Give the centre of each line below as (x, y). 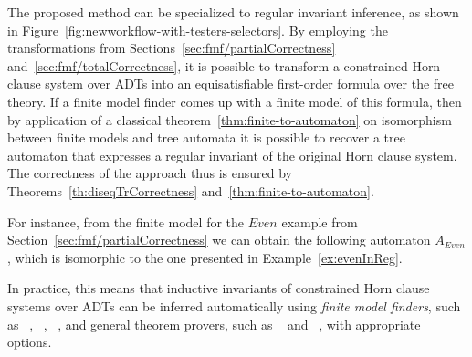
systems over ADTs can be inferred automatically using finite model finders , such (234, 305)
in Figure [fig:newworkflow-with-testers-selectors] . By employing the (198, 30)
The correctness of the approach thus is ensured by (150, 173)
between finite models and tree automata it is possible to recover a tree (206, 137)
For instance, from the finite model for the (126, 221)
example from (320, 221)
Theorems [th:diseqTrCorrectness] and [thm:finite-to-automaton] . (191, 190)
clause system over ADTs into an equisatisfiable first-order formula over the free (231, 84)
